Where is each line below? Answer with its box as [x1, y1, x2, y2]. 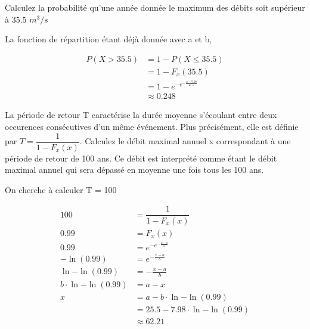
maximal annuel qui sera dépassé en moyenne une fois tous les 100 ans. [5, 163, 264, 176]
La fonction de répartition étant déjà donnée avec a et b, [5, 33, 212, 45]
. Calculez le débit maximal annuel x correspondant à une [79, 135, 291, 147]
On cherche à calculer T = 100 [5, 183, 117, 195]
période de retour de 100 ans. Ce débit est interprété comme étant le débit [5, 151, 277, 164]
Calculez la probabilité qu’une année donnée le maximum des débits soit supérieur [5, 1, 305, 13]
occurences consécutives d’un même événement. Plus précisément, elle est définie [5, 120, 299, 133]
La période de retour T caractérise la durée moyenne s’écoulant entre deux [5, 108, 277, 121]
